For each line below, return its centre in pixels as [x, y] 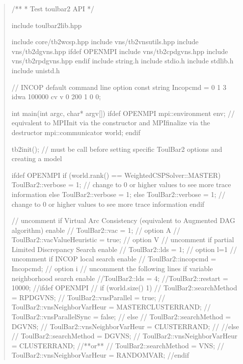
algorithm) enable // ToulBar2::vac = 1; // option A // [96, 230]
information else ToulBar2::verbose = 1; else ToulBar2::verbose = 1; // [119, 194]
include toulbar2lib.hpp [47, 25]
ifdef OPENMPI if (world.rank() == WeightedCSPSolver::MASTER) [116, 175]
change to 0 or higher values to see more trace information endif [108, 204]
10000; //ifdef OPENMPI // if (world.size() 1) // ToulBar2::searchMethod [124, 288]
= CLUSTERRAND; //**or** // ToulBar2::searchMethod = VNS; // [118, 345]
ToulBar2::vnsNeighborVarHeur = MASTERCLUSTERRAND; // [111, 307]
